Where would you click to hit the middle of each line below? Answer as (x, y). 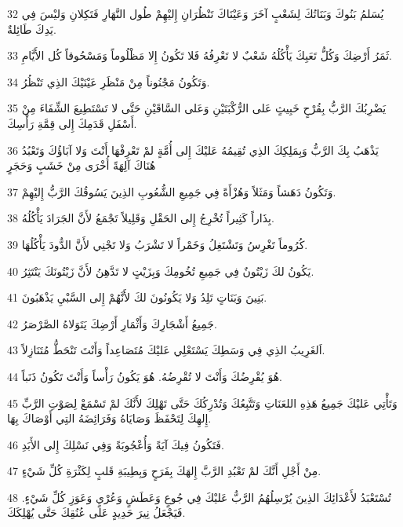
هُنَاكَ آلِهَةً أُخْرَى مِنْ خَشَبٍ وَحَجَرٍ (82, 165)
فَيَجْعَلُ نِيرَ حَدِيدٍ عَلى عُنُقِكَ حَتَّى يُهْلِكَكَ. (96, 512)
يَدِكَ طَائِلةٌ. (32, 29)
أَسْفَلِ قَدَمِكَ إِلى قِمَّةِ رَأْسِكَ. (72, 123)
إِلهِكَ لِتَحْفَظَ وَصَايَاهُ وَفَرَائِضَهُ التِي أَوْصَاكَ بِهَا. (109, 418)
